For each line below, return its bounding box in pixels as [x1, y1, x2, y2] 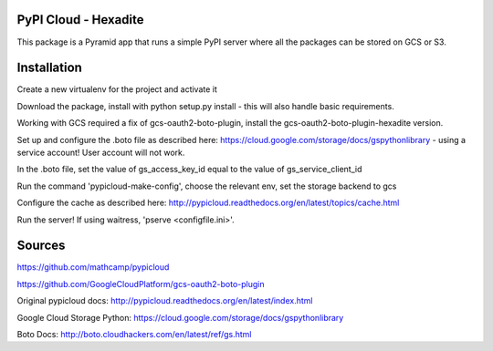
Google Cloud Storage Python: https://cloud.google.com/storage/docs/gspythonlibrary [16, 312, 344, 323]
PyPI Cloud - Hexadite [16, 12, 144, 27]
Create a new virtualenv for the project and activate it [16, 84, 218, 95]
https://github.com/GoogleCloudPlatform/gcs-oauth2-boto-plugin [16, 278, 265, 289]
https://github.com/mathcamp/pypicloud [16, 262, 170, 273]
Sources [16, 238, 66, 253]
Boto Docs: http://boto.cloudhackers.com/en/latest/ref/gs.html [16, 329, 252, 340]
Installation [16, 60, 82, 76]
